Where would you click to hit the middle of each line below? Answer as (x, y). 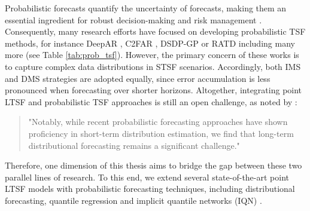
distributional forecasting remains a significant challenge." (134, 145)
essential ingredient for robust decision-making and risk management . (133, 19)
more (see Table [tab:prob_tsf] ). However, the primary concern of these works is (152, 55)
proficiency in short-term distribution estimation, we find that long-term (161, 133)
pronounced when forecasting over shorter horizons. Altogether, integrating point (154, 90)
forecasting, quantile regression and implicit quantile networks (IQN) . (133, 200)
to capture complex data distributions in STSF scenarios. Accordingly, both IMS (153, 66)
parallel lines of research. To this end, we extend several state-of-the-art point (147, 177)
